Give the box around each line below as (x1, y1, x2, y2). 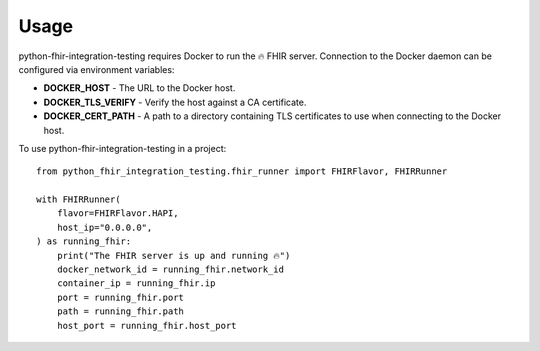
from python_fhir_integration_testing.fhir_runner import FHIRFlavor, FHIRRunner (36, 166, 448, 177)
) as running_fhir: (36, 236, 132, 247)
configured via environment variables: (18, 63, 175, 75)
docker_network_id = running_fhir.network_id (56, 264, 285, 275)
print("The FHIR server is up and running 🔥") (56, 250, 291, 261)
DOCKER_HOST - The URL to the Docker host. (43, 82, 236, 94)
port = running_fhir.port (56, 291, 185, 303)
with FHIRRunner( (36, 194, 121, 205)
